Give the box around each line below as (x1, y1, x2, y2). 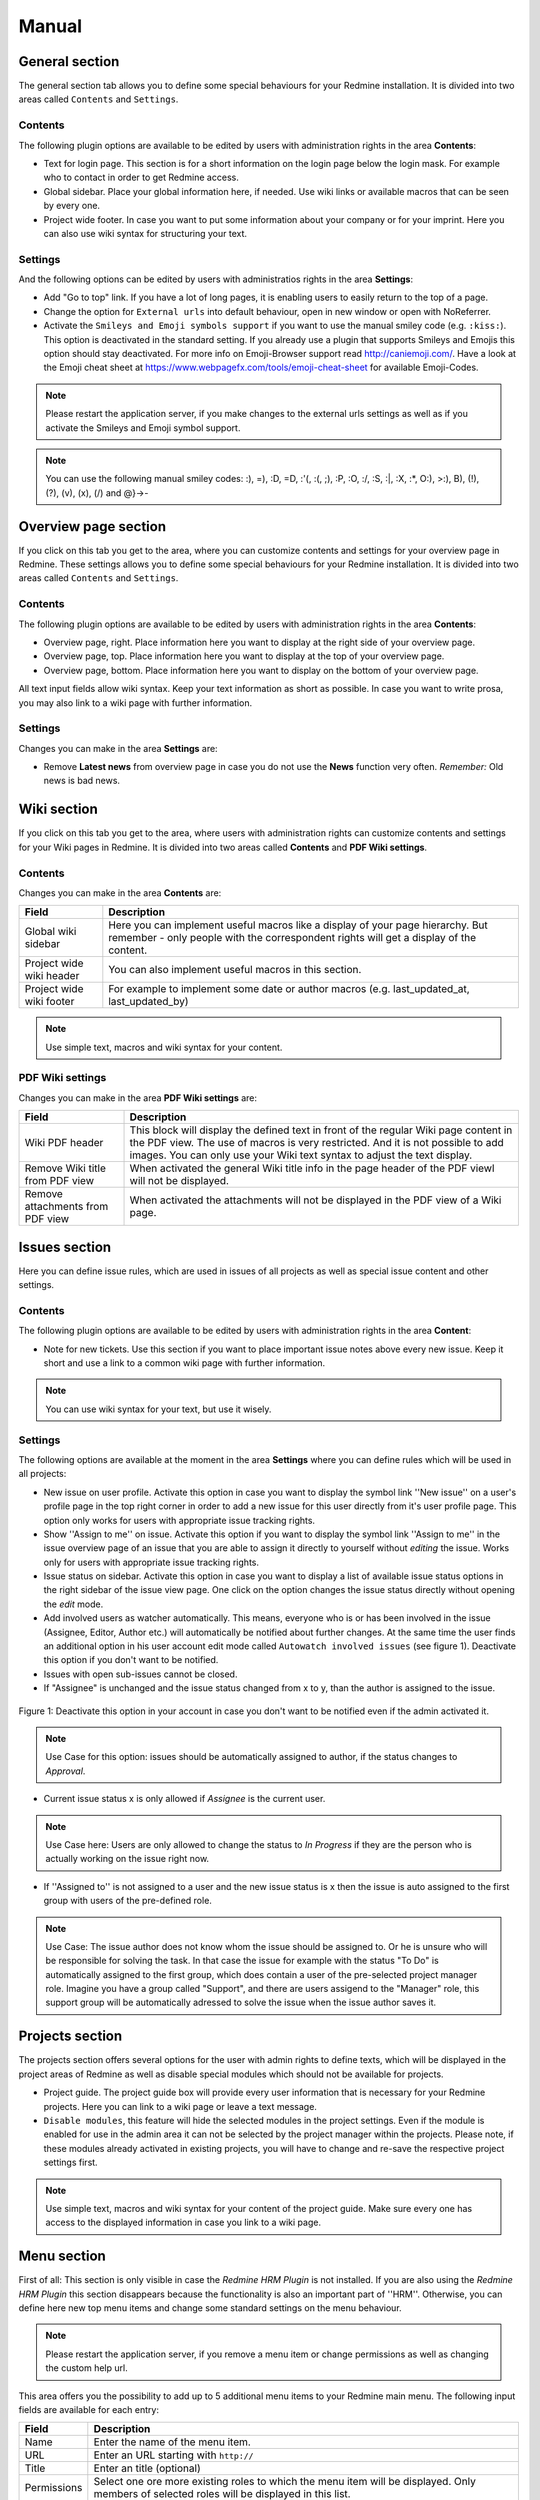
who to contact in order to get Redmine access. (43, 171, 239, 184)
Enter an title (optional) (93, 2461, 201, 2475)
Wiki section (18, 801, 99, 818)
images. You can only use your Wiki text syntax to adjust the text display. (129, 1148, 473, 1162)
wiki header (24, 969, 80, 983)
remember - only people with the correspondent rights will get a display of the (108, 931, 477, 945)
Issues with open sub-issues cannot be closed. (43, 1668, 238, 1680)
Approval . (45, 1765, 86, 1777)
